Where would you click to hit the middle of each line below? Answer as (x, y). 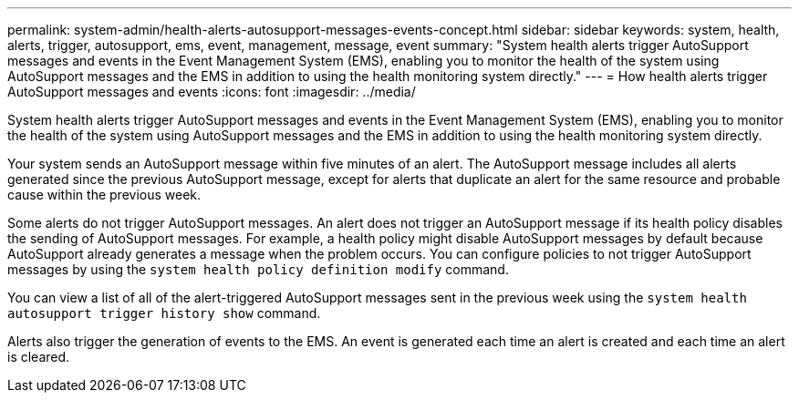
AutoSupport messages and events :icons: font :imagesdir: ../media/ (212, 92)
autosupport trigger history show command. (164, 313)
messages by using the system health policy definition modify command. (258, 269)
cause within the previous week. (104, 195)
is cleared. (39, 357)
